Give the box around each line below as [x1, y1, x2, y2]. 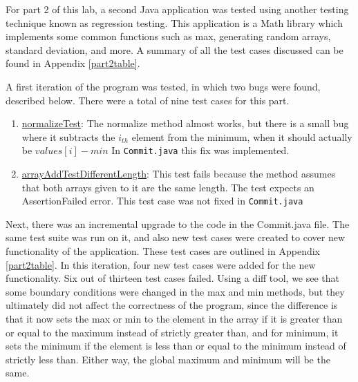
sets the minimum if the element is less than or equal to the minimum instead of [6, 338, 346, 353]
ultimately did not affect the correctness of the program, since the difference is [6, 298, 338, 312]
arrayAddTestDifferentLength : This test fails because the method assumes [21, 166, 336, 180]
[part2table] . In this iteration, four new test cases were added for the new [6, 257, 316, 271]
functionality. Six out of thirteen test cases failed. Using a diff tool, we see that [6, 271, 340, 285]
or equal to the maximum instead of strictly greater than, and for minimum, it [6, 325, 339, 339]
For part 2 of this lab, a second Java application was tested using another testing [6, 2, 349, 16]
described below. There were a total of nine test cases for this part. [6, 93, 290, 107]
